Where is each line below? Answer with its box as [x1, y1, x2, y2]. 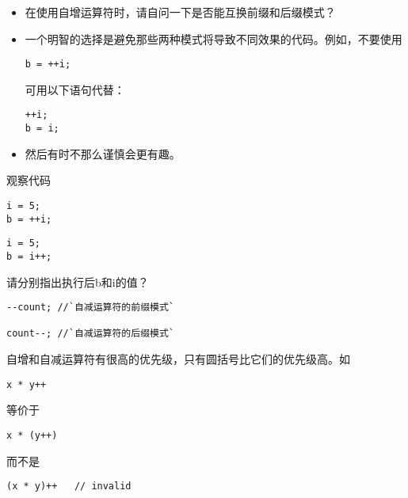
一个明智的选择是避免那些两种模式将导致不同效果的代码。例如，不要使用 [25, 30, 402, 47]
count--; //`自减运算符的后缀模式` [6, 328, 174, 340]
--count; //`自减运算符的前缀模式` [6, 302, 174, 314]
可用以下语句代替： [25, 81, 125, 97]
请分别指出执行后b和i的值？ [6, 273, 149, 290]
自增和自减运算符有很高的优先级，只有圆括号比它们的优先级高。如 [6, 351, 350, 367]
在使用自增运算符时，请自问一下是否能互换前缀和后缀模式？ [25, 4, 336, 20]
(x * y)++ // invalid [6, 481, 132, 492]
